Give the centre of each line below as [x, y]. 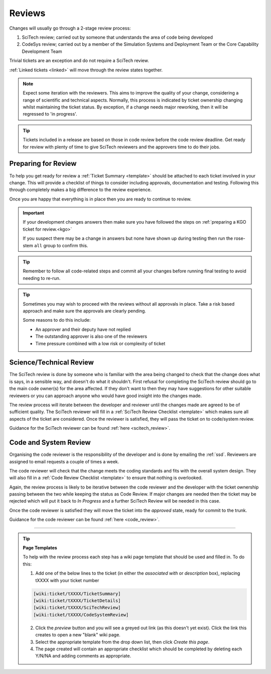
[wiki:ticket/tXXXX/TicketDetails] [77, 600]
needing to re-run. [42, 278]
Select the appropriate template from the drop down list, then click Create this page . [122, 642]
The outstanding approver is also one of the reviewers [91, 336]
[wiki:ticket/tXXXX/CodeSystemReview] [81, 615]
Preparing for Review [43, 164]
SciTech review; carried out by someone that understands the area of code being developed [117, 37]
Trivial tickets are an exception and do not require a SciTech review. [79, 61]
